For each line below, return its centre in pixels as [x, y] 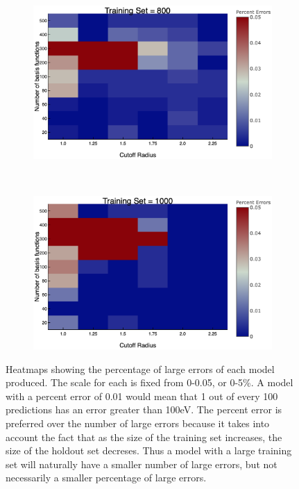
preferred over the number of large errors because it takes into [138, 423]
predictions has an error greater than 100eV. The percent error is [144, 409]
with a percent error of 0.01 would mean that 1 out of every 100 [142, 396]
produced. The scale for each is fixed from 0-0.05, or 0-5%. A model [149, 382]
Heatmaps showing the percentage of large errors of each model [140, 368]
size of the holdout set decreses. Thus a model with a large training [149, 450]
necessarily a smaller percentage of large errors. [106, 478]
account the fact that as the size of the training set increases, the [144, 437]
